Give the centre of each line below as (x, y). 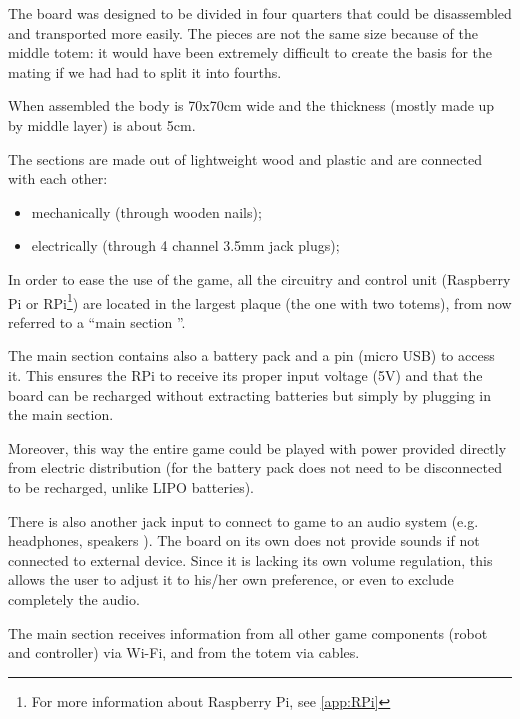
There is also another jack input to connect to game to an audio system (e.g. (243, 520)
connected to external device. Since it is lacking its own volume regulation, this (250, 559)
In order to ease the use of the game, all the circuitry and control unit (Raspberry (259, 278)
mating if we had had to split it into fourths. (145, 71)
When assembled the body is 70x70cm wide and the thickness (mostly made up (251, 105)
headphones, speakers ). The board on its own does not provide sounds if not (244, 540)
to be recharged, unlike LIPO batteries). (131, 486)
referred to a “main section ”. (97, 321)
